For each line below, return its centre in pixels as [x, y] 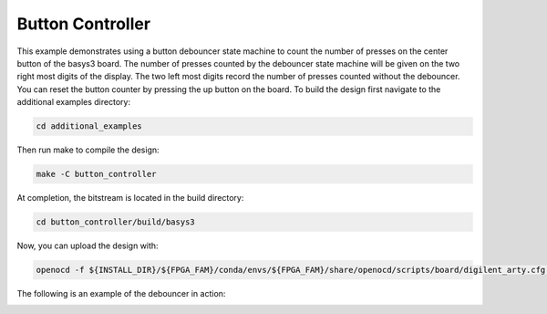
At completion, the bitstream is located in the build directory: [130, 198]
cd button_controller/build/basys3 [115, 222]
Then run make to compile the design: [88, 150]
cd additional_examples [89, 126]
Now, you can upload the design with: [88, 246]
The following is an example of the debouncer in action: [121, 293]
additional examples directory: [74, 102]
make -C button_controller [96, 174]
